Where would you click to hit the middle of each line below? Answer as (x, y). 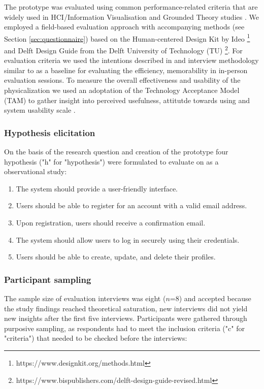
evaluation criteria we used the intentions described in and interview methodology (131, 60)
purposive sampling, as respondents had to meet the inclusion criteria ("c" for (124, 328)
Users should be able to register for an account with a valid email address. (131, 205)
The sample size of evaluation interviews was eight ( (85, 298)
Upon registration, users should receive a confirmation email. (111, 223)
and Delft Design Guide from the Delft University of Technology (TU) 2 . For (123, 50)
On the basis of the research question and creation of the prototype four (116, 152)
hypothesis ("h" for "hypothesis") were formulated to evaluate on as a (111, 161)
